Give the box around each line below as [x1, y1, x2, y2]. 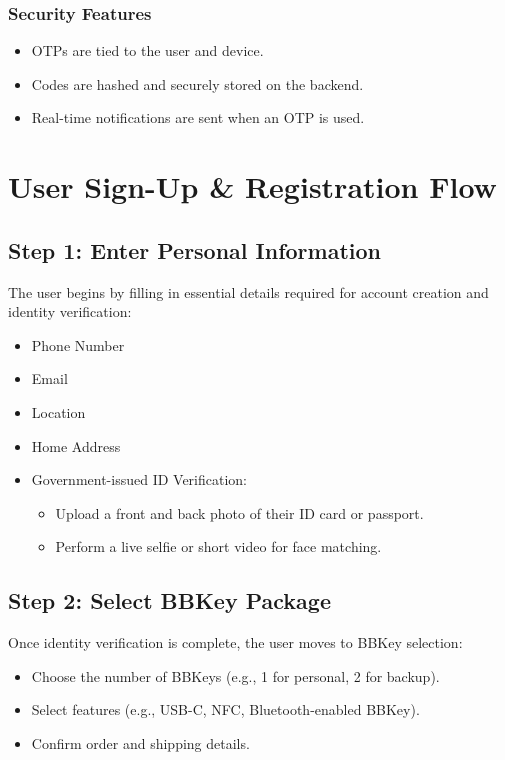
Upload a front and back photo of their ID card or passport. [55, 502, 424, 523]
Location [31, 401, 86, 422]
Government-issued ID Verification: [31, 469, 247, 490]
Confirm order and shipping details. [31, 732, 250, 753]
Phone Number [31, 334, 125, 355]
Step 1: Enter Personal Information [8, 234, 382, 265]
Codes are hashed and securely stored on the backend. [31, 73, 364, 94]
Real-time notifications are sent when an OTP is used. [31, 107, 365, 128]
